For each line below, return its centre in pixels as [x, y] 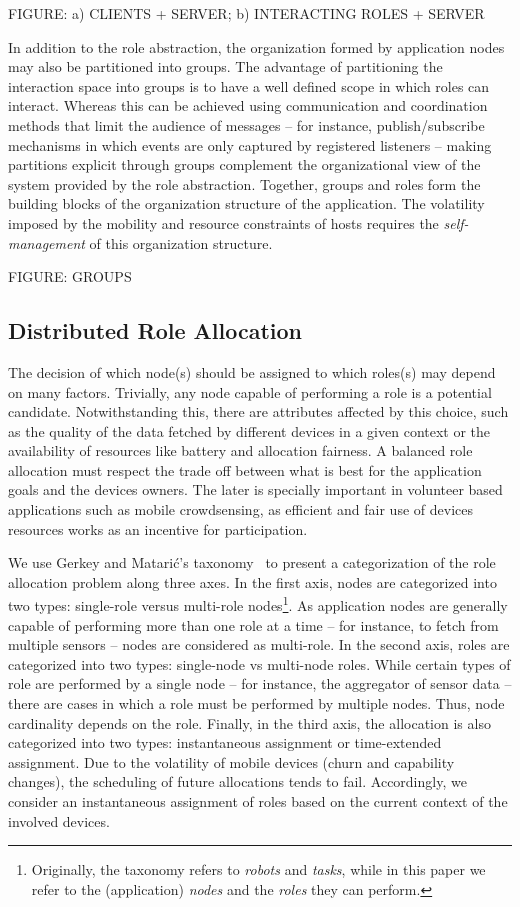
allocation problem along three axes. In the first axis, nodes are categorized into [252, 581]
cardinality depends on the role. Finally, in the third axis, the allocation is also [249, 722]
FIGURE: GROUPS [70, 276]
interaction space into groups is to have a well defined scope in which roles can [249, 85]
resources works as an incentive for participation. [158, 528]
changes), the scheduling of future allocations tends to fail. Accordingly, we [237, 781]
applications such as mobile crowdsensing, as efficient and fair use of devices [240, 509]
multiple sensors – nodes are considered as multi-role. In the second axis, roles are [259, 644]
